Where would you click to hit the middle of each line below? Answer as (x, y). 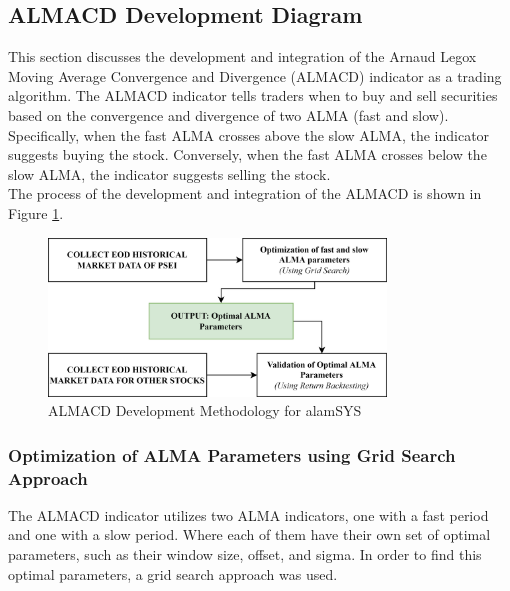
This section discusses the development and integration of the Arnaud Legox (242, 56)
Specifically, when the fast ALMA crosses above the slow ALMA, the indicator (249, 134)
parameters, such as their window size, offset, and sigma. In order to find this (245, 554)
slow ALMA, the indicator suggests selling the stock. (169, 173)
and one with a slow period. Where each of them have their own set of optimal (249, 534)
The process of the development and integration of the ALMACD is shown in (245, 193)
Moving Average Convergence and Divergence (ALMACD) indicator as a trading (255, 75)
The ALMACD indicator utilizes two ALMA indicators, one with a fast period (248, 514)
